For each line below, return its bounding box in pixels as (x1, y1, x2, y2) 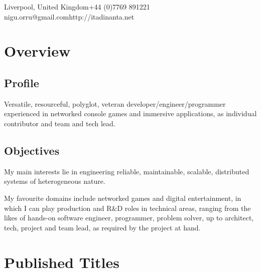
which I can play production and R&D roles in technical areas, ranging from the (4, 202, 251, 213)
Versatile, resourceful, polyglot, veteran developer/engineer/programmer (4, 98, 226, 109)
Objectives (4, 142, 60, 158)
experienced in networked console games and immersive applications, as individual (4, 108, 257, 119)
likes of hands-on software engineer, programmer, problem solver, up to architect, (4, 212, 254, 223)
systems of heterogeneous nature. (4, 176, 105, 186)
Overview (4, 41, 71, 61)
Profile (4, 75, 39, 90)
